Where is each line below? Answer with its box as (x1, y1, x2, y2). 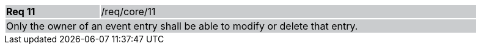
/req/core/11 (101, 5, 156, 18)
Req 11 (6, 5, 35, 18)
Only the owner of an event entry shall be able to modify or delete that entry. (6, 20, 358, 32)
